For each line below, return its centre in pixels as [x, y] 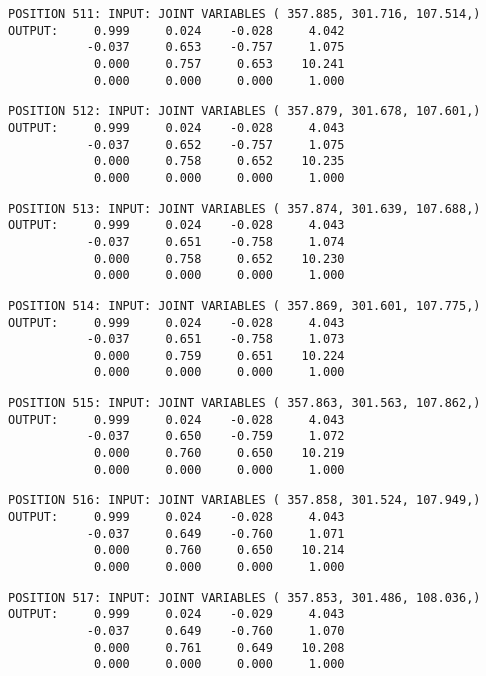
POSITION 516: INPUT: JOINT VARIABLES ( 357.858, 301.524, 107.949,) [244, 500]
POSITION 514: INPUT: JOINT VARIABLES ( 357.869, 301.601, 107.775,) [244, 305]
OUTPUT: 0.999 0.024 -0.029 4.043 [176, 614]
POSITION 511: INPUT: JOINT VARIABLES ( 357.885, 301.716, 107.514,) [244, 14]
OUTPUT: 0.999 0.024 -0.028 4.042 [176, 30]
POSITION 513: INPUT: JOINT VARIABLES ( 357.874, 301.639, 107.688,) [244, 208]
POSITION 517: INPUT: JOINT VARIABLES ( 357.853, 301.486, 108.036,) [244, 597]
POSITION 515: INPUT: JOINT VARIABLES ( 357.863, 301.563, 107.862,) [244, 403]
